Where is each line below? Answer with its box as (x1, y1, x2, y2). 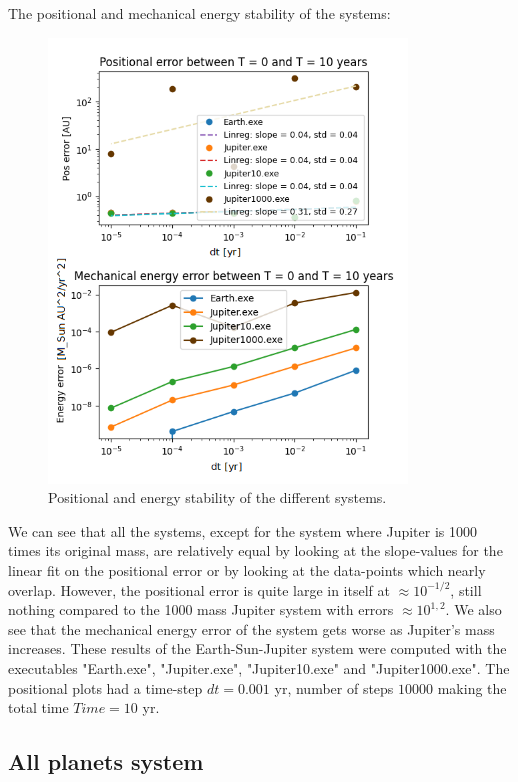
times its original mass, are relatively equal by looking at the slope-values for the (8, 540, 503, 561)
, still (450, 579, 482, 600)
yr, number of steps (274, 677, 394, 698)
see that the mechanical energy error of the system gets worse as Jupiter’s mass (8, 618, 495, 639)
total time (8, 697, 69, 718)
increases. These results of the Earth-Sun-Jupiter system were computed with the (8, 638, 507, 659)
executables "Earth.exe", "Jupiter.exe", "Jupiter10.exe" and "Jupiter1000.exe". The (8, 657, 510, 678)
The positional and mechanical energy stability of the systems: (8, 3, 391, 23)
